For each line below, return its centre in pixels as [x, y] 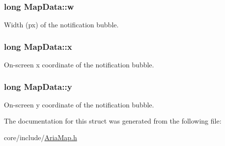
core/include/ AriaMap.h [41, 137]
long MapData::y [38, 86]
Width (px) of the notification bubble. [61, 25]
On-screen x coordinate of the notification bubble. [79, 65]
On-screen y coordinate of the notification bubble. [79, 104]
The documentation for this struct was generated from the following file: [113, 121]
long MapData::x [38, 46]
